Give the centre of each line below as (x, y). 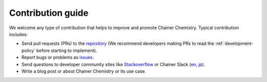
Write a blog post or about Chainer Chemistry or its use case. (84, 71)
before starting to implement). (67, 50)
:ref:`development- (234, 43)
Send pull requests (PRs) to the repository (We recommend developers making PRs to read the (118, 43)
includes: (19, 34)
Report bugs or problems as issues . (58, 57)
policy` (28, 50)
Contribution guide (49, 13)
